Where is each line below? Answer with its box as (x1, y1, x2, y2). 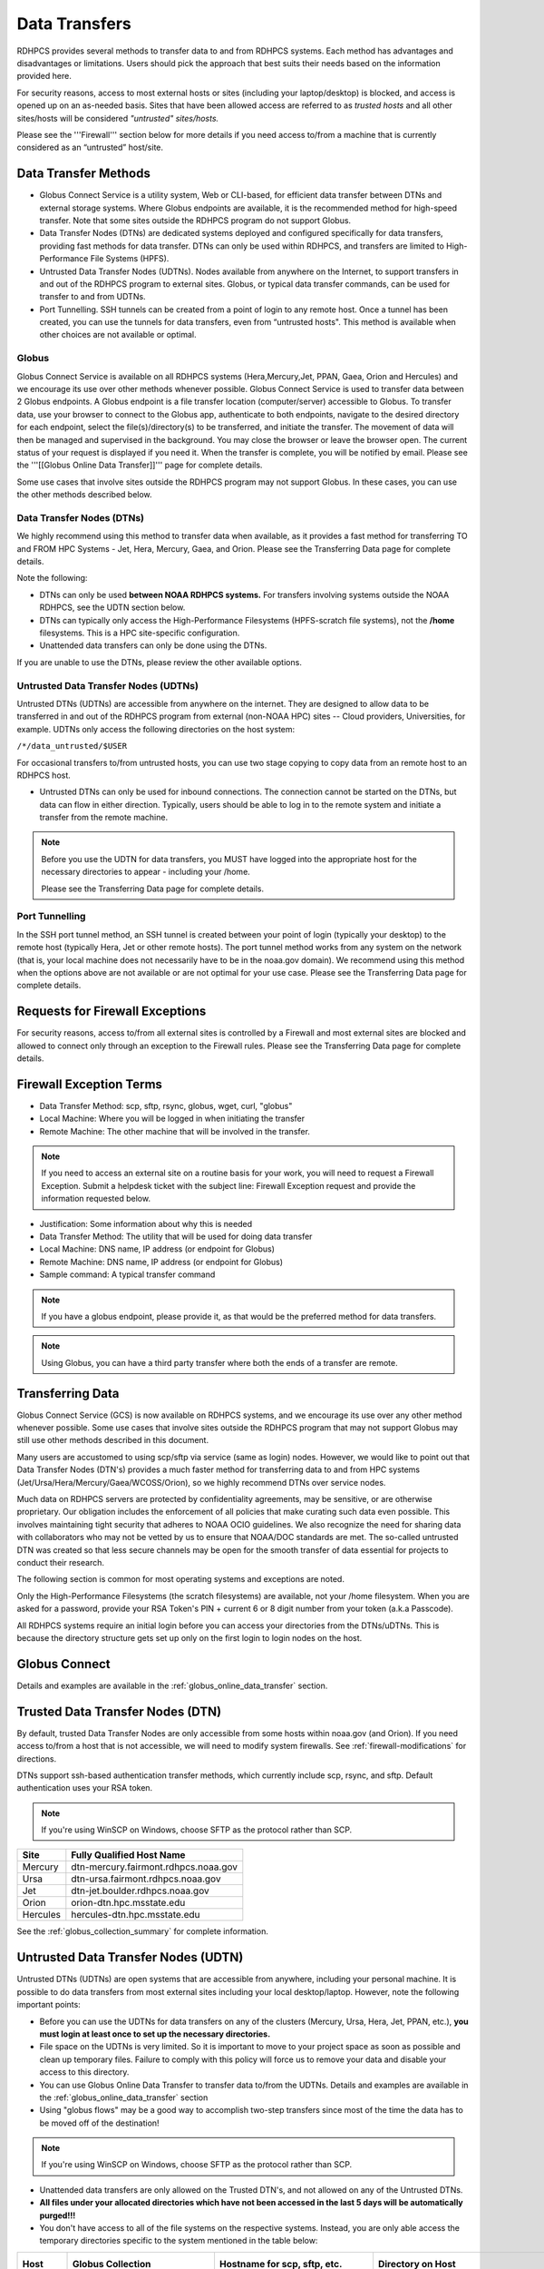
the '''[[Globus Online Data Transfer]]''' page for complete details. (16, 459, 263, 471)
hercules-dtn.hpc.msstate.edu (71, 1909, 200, 1921)
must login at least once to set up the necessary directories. (39, 2028, 271, 2039)
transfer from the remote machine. (39, 812, 168, 823)
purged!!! (39, 2210, 76, 2221)
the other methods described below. (16, 489, 153, 500)
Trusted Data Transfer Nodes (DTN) (16, 1704, 222, 1719)
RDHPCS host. (16, 770, 72, 781)
